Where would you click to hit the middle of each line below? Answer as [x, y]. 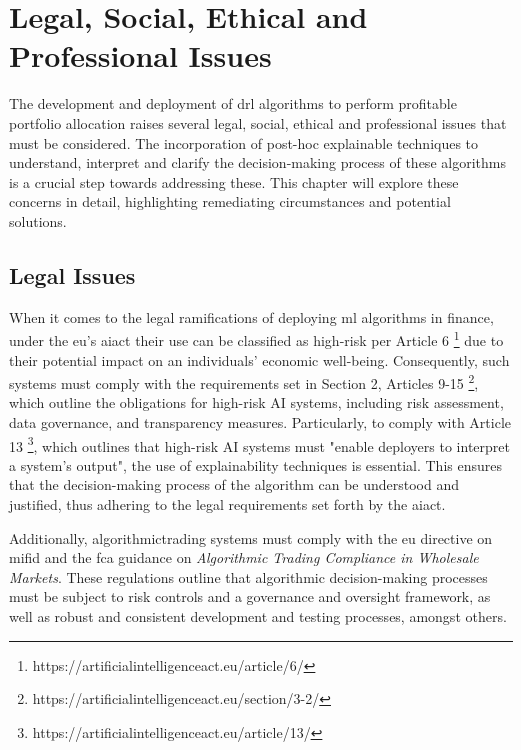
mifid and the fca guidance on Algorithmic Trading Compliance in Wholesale [244, 557]
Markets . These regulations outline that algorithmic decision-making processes [248, 576]
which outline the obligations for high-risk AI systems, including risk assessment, [256, 402]
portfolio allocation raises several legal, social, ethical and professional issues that [258, 122]
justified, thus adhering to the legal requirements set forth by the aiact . [227, 503]
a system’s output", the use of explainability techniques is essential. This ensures [255, 464]
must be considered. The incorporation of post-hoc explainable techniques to [244, 142]
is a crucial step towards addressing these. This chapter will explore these [234, 181]
